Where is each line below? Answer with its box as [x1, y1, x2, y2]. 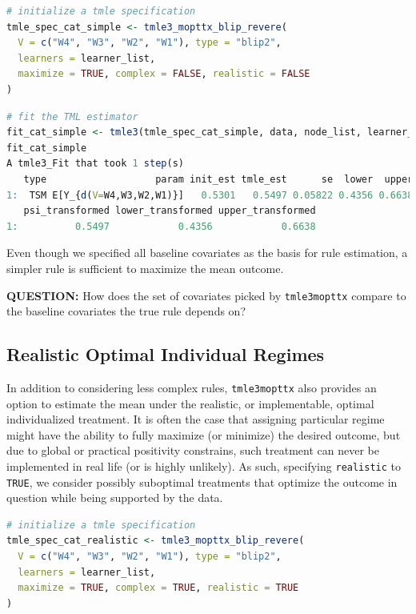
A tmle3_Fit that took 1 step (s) [6, 158, 184, 170]
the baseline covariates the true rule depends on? [6, 303, 246, 319]
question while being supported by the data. [6, 489, 223, 506]
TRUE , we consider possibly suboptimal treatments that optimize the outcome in [6, 473, 398, 490]
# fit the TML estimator [6, 110, 138, 122]
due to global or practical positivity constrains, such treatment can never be [6, 442, 380, 459]
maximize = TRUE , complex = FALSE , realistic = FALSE [18, 68, 310, 80]
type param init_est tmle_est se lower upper [23, 173, 414, 185]
